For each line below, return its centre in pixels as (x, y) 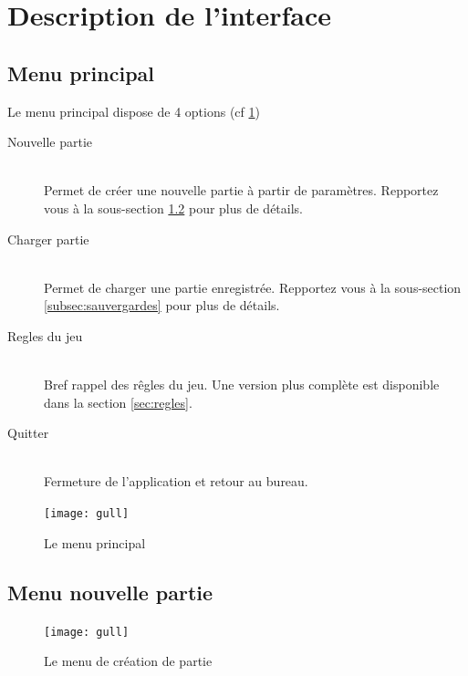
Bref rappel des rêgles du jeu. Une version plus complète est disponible (242, 385)
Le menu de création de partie (128, 661)
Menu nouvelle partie (110, 592)
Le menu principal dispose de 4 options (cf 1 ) (134, 111)
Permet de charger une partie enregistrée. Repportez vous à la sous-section (253, 287)
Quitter (28, 433)
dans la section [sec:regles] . (118, 402)
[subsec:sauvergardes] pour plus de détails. (162, 305)
